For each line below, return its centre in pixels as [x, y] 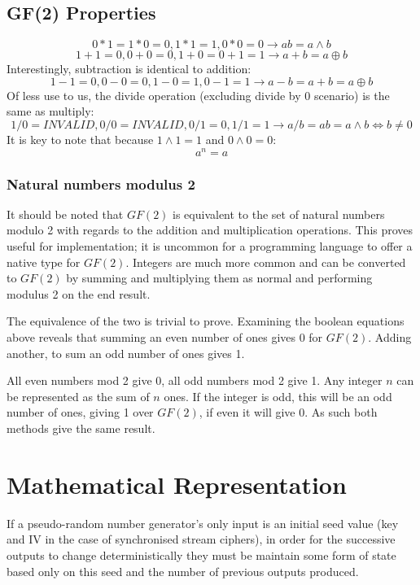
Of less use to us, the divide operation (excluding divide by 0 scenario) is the [198, 95]
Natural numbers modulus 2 [101, 183]
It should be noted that [65, 214]
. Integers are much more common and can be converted [266, 262]
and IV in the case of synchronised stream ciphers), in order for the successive [201, 539]
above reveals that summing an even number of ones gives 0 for [165, 337]
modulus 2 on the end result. [79, 293]
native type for [44, 262]
